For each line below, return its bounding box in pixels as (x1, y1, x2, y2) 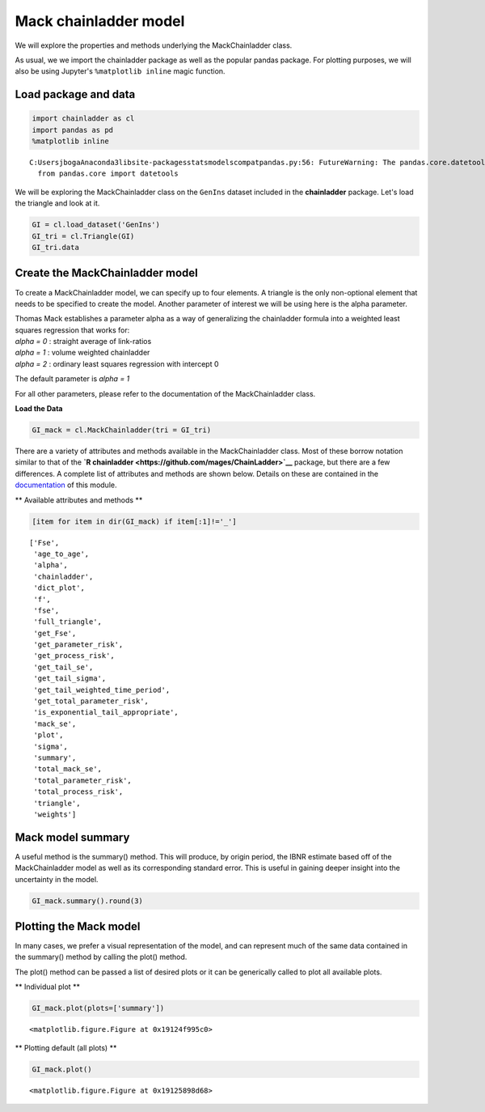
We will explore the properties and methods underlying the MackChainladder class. (15, 40, 293, 50)
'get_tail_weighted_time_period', (33, 685, 171, 694)
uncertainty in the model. (15, 874, 99, 884)
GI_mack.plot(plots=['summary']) (32, 1004, 165, 1013)
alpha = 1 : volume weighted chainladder (15, 348, 150, 358)
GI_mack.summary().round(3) (32, 896, 143, 906)
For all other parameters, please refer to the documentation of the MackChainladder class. (15, 388, 316, 398)
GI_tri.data (32, 243, 80, 253)
